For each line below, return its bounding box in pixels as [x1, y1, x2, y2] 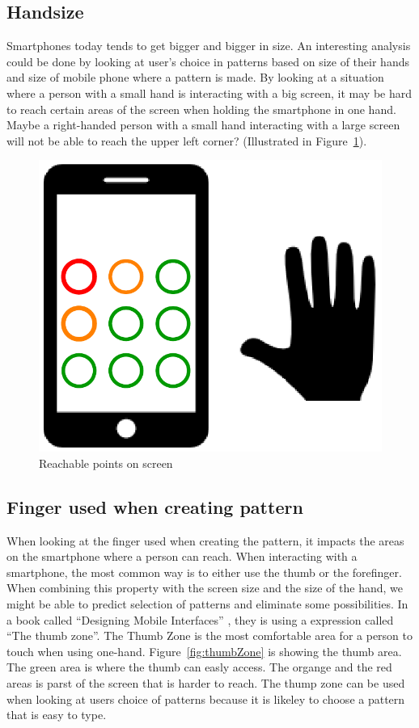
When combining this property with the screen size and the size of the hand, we [6, 579, 404, 596]
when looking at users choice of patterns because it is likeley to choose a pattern [6, 690, 405, 707]
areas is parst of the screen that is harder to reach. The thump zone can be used [6, 674, 405, 691]
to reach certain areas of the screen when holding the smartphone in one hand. [6, 100, 396, 117]
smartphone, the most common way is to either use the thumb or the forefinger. [6, 563, 402, 580]
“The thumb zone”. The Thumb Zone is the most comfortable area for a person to [6, 627, 413, 644]
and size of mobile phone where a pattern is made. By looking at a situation [6, 69, 384, 86]
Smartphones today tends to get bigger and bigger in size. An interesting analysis [6, 37, 411, 54]
